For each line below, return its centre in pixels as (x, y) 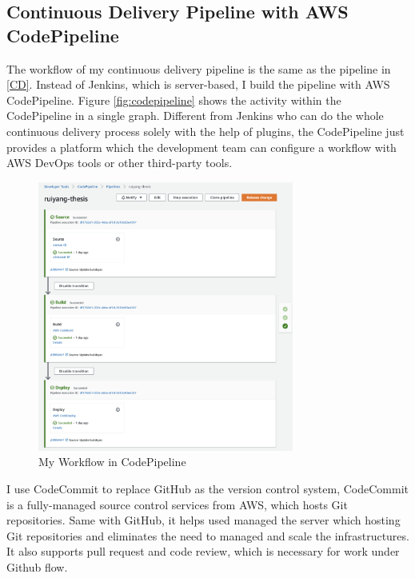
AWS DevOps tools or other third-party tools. (120, 163)
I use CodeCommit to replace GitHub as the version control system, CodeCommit (207, 488)
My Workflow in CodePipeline (112, 462)
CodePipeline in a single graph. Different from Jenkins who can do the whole (195, 116)
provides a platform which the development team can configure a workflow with (202, 147)
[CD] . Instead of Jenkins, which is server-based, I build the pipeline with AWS (198, 84)
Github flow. (37, 566)
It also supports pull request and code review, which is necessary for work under (203, 551)
